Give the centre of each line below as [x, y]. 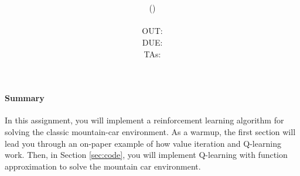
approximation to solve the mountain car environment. [103, 166]
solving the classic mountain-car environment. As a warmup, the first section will [150, 131]
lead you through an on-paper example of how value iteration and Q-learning [143, 143]
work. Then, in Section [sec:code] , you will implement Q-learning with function [146, 155]
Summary [25, 98]
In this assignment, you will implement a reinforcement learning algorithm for [144, 120]
